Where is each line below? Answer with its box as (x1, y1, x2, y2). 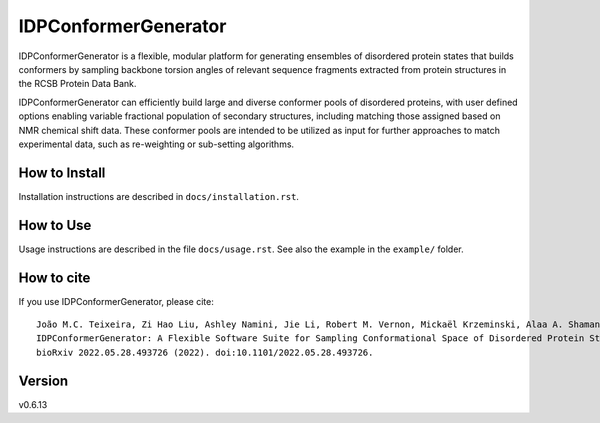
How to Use (18, 216, 92, 234)
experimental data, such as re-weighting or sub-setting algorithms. (18, 138, 295, 150)
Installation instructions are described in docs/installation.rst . (18, 190, 300, 202)
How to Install (18, 164, 106, 181)
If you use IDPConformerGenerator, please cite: (18, 295, 214, 307)
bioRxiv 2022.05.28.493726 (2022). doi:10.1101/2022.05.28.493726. (36, 346, 374, 358)
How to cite (18, 269, 91, 286)
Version (18, 372, 69, 389)
